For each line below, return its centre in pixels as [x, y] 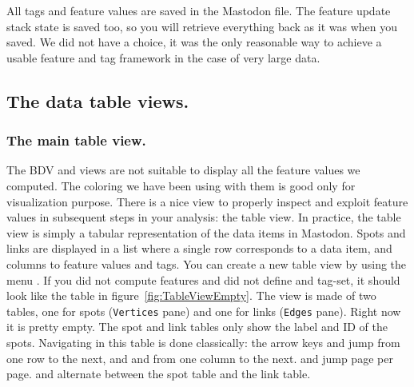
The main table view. [76, 140]
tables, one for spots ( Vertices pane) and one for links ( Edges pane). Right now [204, 311]
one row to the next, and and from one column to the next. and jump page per [200, 358]
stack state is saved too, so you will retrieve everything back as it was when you [202, 26]
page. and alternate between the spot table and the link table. [159, 374]
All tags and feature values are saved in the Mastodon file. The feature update [199, 10]
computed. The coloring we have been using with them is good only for [181, 185]
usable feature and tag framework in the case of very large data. [163, 57]
